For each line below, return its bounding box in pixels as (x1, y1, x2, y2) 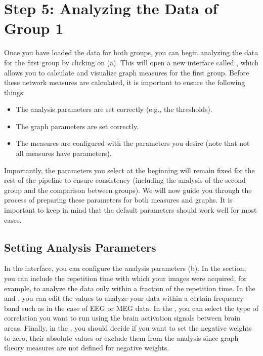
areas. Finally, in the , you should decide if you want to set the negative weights (4, 322, 252, 333)
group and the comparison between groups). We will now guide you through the (4, 184, 252, 195)
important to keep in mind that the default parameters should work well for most (4, 205, 257, 215)
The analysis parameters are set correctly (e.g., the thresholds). (16, 104, 212, 114)
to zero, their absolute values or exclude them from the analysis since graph (4, 332, 239, 343)
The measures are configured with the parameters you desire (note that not (16, 138, 250, 148)
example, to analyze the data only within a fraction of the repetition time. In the (4, 283, 255, 293)
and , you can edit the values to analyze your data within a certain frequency (4, 293, 244, 303)
